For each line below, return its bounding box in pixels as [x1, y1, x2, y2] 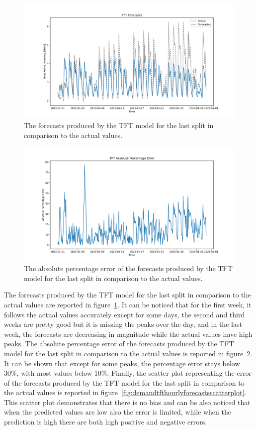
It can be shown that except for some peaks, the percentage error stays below [4, 358, 240, 368]
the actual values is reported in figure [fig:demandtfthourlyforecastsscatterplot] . [4, 387, 247, 398]
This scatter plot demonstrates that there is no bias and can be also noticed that [4, 397, 251, 407]
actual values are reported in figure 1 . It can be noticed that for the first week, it [4, 299, 252, 309]
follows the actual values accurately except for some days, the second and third [4, 309, 245, 319]
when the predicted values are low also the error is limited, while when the [4, 407, 231, 417]
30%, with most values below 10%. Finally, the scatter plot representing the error [4, 368, 252, 378]
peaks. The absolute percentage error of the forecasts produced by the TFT [4, 338, 234, 349]
